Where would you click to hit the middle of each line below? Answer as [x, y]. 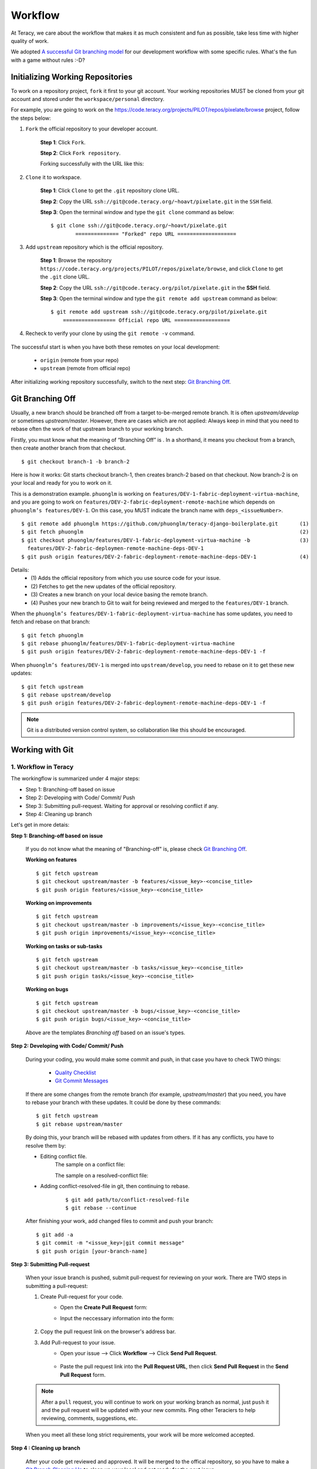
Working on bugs [47, 990]
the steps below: [31, 118]
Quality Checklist [75, 1072]
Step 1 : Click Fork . [63, 142]
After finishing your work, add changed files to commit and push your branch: [119, 1221]
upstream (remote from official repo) [85, 368]
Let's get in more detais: [40, 825]
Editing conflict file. [64, 1156]
